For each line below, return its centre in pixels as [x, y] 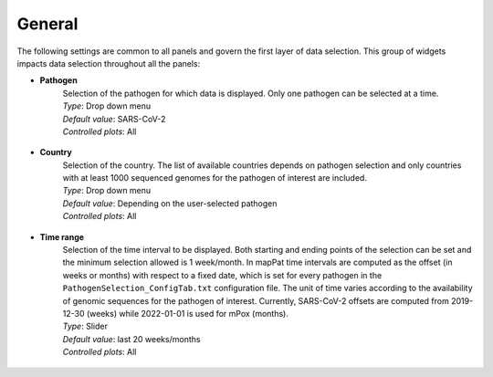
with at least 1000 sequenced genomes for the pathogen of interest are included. [215, 178]
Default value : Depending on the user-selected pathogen [170, 203]
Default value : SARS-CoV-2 [114, 119]
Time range [62, 236]
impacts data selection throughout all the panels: [109, 63]
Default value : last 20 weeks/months [131, 339]
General [47, 24]
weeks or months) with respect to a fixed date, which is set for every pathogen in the [222, 275]
